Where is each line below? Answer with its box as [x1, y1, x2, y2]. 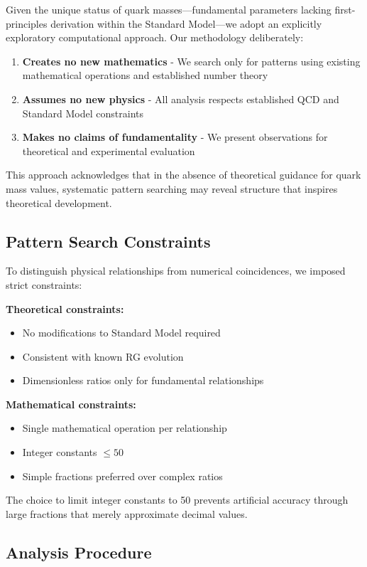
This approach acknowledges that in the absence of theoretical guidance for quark [6, 167, 361, 182]
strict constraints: [6, 277, 82, 292]
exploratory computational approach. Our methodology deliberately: [6, 30, 304, 45]
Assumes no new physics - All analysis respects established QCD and [22, 91, 339, 106]
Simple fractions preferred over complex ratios [22, 468, 223, 483]
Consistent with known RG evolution [22, 349, 184, 364]
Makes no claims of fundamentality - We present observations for [22, 129, 328, 144]
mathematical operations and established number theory [22, 68, 268, 83]
